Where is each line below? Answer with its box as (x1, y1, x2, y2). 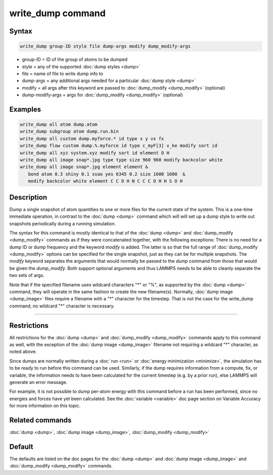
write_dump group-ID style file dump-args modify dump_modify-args (20, 44, 191, 49)
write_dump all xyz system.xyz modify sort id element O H (20, 150, 169, 155)
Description (9, 193, 48, 202)
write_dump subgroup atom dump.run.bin (20, 129, 119, 134)
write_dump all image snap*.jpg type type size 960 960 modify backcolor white (20, 157, 223, 163)
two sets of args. (9, 272, 45, 279)
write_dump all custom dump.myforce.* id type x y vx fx (20, 136, 164, 141)
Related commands (9, 416, 72, 425)
